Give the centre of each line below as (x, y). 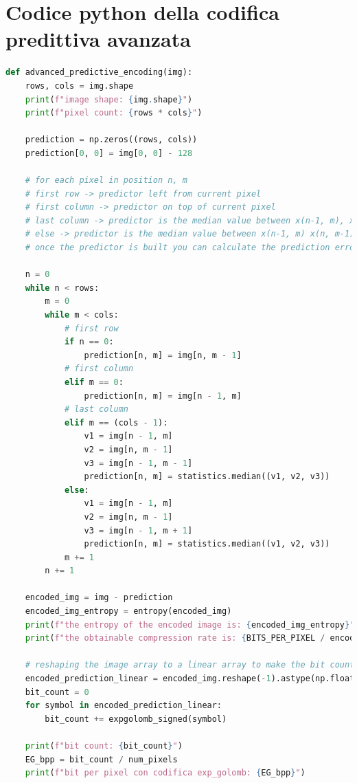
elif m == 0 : (94, 382)
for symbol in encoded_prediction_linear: (124, 706)
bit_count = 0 (57, 692)
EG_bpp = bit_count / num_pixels (101, 759)
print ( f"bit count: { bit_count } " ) (104, 746)
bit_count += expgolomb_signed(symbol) (136, 719)
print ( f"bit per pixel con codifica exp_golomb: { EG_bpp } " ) (165, 773)
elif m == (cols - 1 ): (116, 422)
